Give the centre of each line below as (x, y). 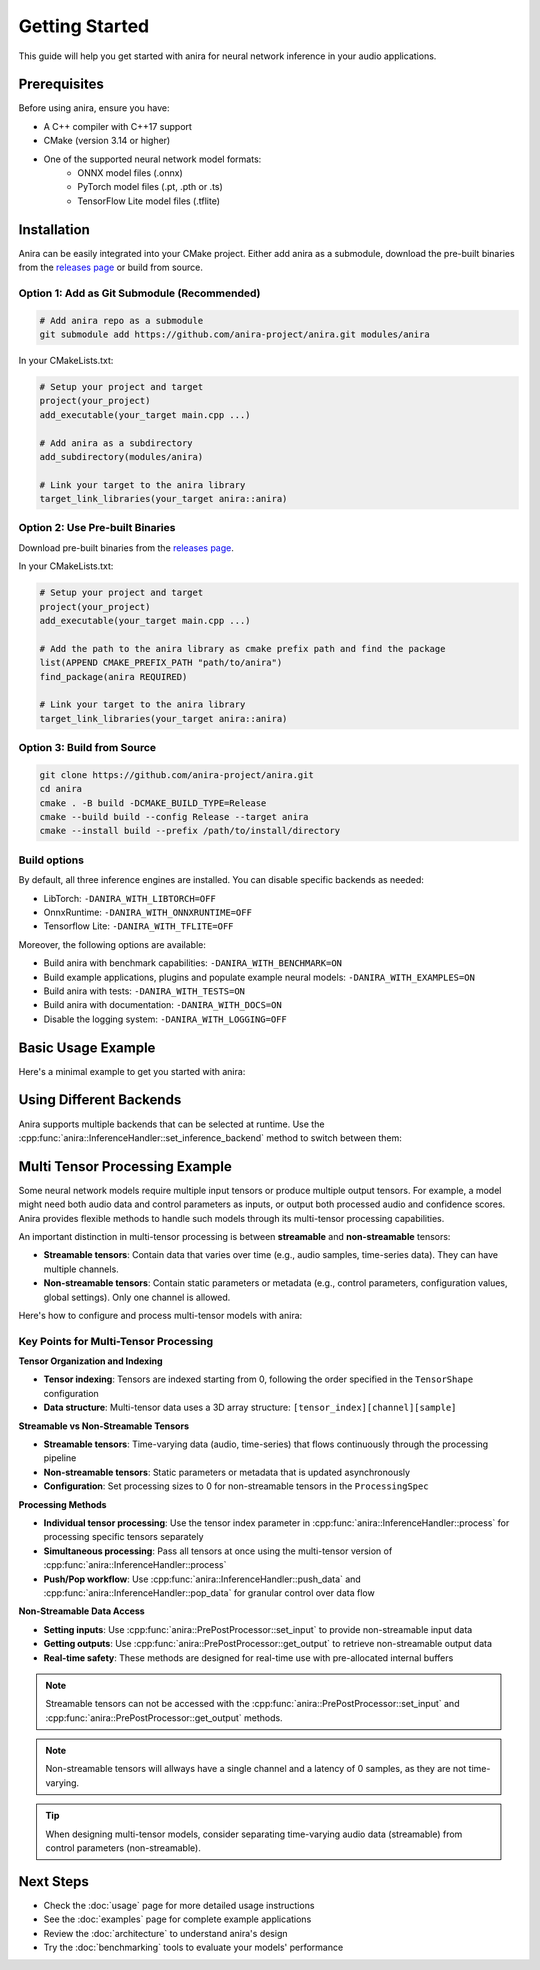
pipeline (60, 1458)
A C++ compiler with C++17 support (117, 126)
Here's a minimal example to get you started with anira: (132, 1071)
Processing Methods (62, 1504)
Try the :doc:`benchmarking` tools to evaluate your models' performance (193, 1947)
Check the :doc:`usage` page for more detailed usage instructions (179, 1905)
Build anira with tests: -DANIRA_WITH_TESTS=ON (144, 991)
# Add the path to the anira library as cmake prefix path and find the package (242, 648)
